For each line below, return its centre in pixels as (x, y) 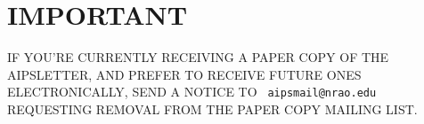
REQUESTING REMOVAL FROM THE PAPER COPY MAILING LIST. (212, 108)
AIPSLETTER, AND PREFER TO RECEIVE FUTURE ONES (184, 74)
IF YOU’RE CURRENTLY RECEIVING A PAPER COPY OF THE (198, 57)
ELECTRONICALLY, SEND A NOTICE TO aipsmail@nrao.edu (192, 92)
